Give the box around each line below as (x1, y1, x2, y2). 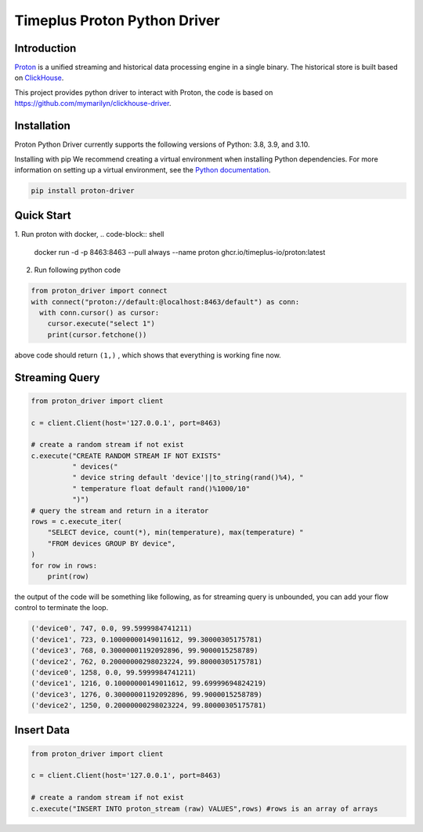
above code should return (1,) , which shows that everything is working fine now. (14, 350, 281, 360)
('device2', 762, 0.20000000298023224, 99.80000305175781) (31, 657, 262, 666)
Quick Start (14, 209, 71, 223)
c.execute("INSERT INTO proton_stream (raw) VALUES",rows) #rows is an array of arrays (31, 804, 378, 813)
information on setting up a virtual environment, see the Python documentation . (14, 165, 271, 174)
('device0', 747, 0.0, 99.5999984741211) (31, 624, 193, 633)
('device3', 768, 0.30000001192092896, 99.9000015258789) (31, 646, 258, 655)
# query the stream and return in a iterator (31, 506, 209, 515)
